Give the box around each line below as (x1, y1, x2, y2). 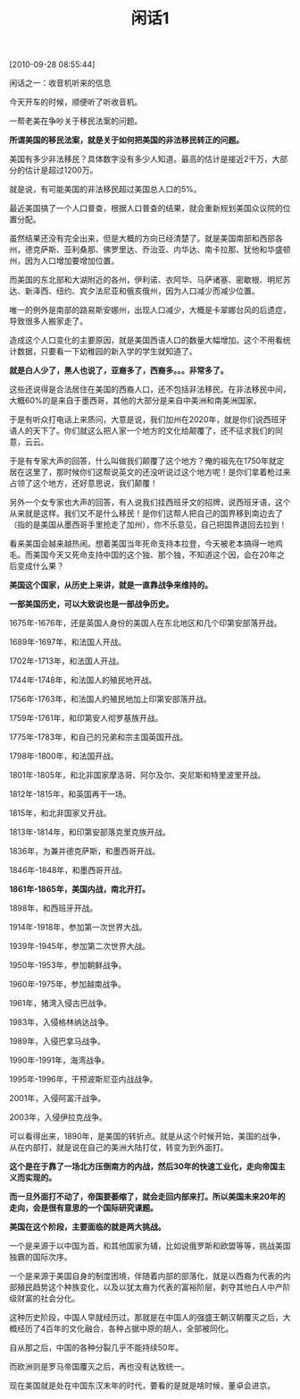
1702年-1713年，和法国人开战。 (9, 656, 125, 666)
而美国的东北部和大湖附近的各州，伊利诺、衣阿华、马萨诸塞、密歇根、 (9, 275, 268, 285)
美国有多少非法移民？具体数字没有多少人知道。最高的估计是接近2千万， (9, 154, 272, 165)
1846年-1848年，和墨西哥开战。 (9, 865, 128, 876)
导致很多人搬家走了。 (9, 316, 87, 326)
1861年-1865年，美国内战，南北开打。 (9, 884, 150, 895)
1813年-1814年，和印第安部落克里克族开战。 (9, 827, 171, 837)
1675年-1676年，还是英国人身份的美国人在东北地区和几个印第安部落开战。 (9, 618, 282, 629)
